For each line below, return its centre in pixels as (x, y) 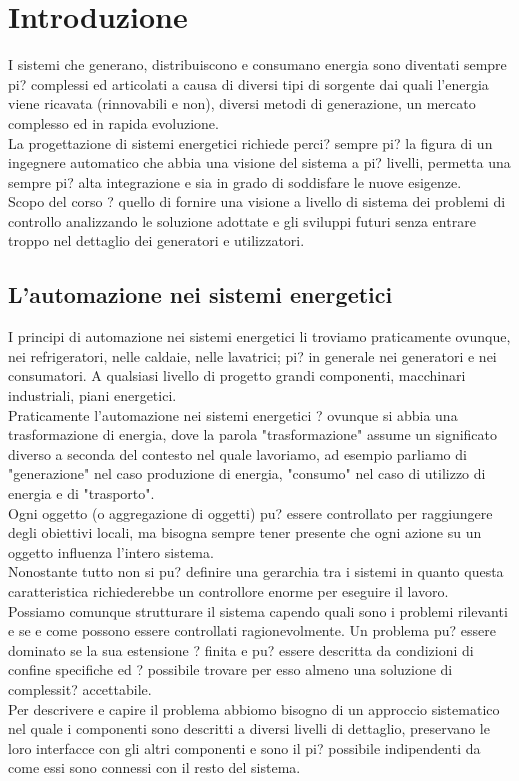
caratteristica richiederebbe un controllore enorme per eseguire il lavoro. (228, 590)
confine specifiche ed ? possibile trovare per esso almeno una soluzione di (230, 669)
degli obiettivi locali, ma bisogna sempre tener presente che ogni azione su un (245, 532)
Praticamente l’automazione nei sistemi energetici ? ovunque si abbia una (233, 414)
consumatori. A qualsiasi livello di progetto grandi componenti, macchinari (237, 375)
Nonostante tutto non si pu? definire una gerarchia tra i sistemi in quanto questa (256, 571)
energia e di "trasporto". (81, 493)
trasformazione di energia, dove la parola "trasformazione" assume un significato (253, 434)
